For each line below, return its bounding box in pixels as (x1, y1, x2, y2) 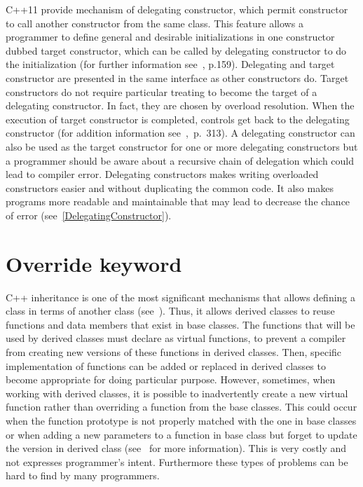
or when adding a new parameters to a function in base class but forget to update (6, 427, 357, 441)
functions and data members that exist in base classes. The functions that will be (6, 317, 355, 331)
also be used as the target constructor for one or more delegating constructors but (6, 139, 358, 153)
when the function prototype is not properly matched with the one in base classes (6, 413, 357, 427)
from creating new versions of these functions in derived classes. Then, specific (6, 345, 342, 359)
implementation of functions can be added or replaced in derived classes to (6, 358, 326, 373)
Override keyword (6, 249, 182, 277)
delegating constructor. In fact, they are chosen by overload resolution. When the (6, 98, 355, 113)
